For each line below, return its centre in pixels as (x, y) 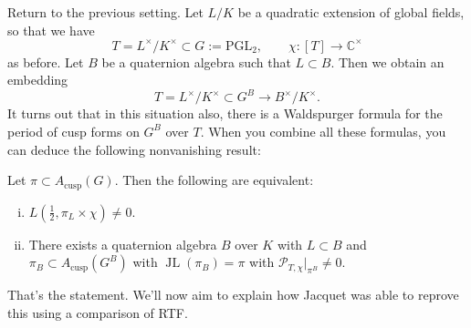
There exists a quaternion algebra (123, 244)
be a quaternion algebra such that (196, 61)
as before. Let (46, 61)
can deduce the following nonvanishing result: (134, 149)
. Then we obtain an (387, 61)
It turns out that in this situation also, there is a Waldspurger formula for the (225, 113)
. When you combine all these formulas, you (323, 131)
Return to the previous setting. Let (105, 12)
